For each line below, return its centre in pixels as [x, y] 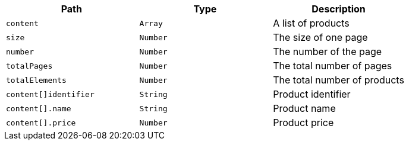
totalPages [29, 66]
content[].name [39, 108]
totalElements [36, 80]
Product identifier [312, 94]
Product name [304, 108]
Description [339, 9]
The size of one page [320, 37]
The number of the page [328, 51]
